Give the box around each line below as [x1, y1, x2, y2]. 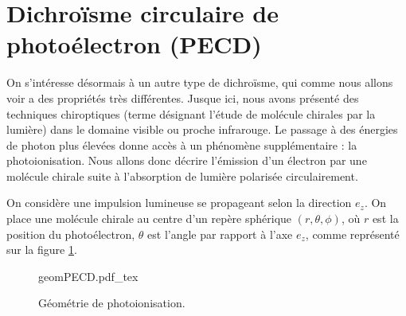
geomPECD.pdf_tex [38, 267, 139, 284]
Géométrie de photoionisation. [38, 295, 185, 311]
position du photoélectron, [6, 225, 135, 242]
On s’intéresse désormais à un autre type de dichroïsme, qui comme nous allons [6, 74, 393, 91]
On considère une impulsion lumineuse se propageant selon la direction [6, 194, 352, 211]
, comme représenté [305, 225, 400, 242]
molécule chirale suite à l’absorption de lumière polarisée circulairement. [6, 167, 358, 184]
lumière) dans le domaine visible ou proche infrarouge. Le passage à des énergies [6, 121, 398, 138]
